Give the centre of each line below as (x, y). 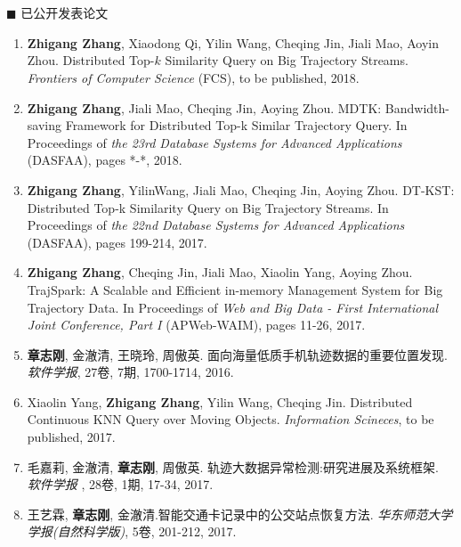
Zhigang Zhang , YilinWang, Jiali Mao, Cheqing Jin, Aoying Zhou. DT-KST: (241, 189)
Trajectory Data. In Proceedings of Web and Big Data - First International (233, 307)
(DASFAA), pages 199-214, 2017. (117, 242)
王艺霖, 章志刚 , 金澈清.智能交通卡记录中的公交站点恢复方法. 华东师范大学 (240, 514)
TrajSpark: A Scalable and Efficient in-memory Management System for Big (235, 289)
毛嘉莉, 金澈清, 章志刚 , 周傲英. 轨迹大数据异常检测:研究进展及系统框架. (233, 466)
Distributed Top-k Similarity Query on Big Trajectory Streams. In (208, 207)
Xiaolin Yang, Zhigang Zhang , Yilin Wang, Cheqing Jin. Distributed (220, 401)
